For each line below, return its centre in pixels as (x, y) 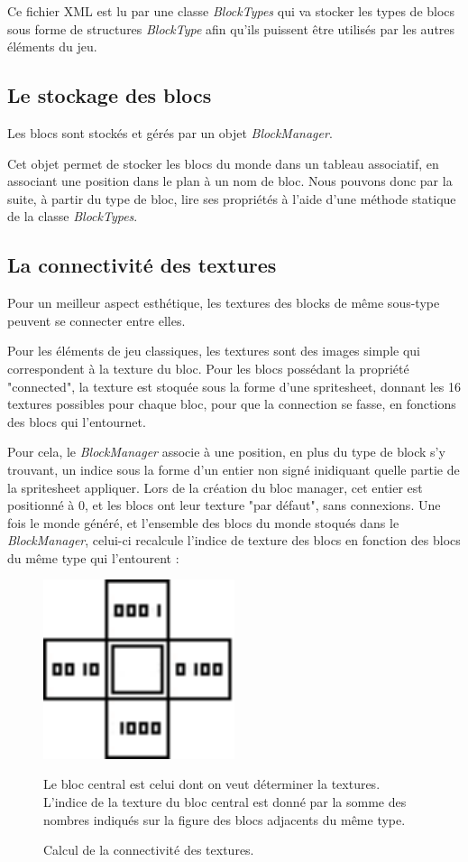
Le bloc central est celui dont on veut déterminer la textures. (212, 784)
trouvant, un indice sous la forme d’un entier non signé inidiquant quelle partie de (234, 469)
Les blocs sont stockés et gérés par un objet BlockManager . (170, 132)
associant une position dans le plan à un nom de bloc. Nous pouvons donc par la (230, 181)
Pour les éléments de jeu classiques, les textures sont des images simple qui (214, 351)
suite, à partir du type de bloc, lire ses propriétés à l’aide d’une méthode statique (232, 198)
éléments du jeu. (52, 46)
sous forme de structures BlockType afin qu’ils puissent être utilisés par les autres (231, 28)
